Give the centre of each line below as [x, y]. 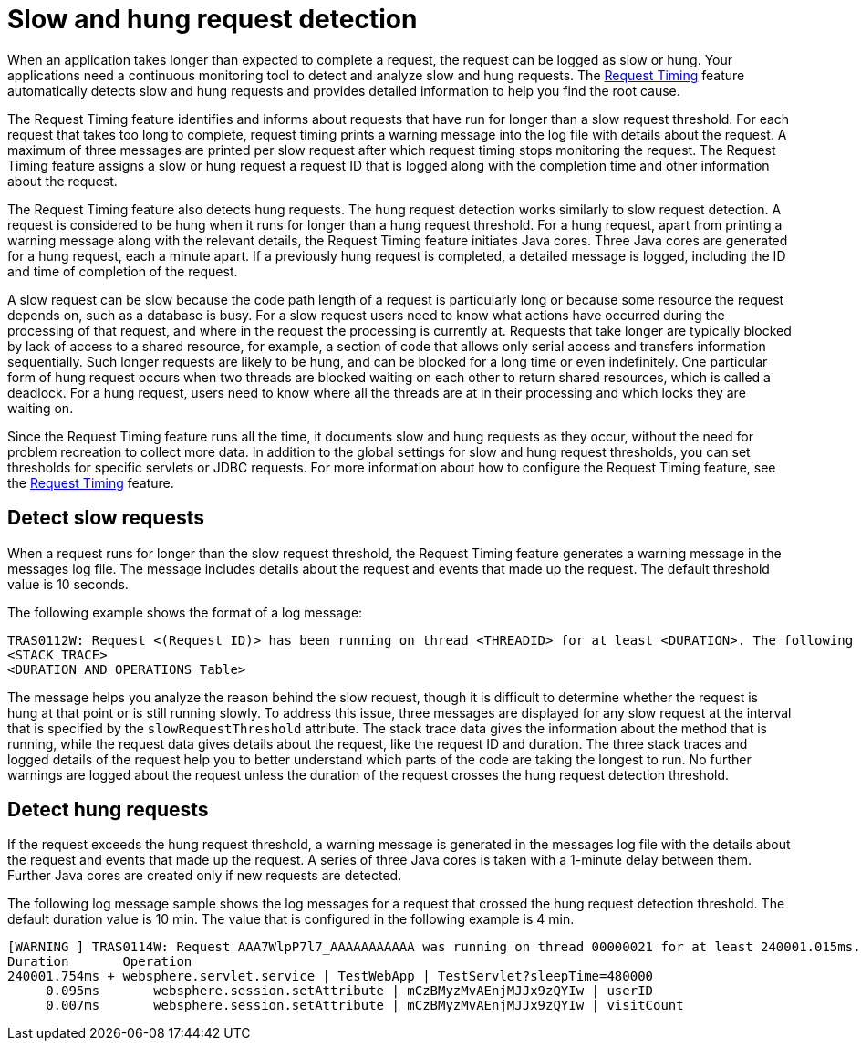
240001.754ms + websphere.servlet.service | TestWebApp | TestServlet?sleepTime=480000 [331, 976]
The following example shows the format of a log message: [185, 612]
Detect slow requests [106, 518]
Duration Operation [100, 962]
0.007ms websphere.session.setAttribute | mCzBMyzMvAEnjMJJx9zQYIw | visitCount [365, 1006]
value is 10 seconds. [68, 584]
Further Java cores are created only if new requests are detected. [205, 876]
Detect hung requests [108, 810]
